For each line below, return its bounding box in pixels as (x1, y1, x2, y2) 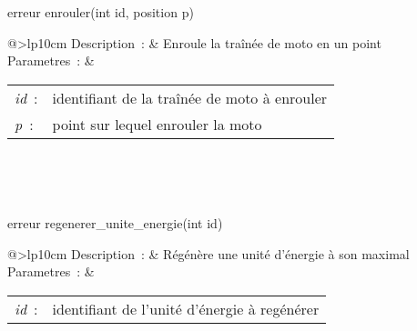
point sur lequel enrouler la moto (52, 113, 262, 135)
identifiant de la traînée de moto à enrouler (52, 86, 328, 108)
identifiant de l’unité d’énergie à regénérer (52, 297, 320, 319)
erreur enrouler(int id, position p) (7, 3, 194, 21)
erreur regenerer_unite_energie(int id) (7, 213, 223, 232)
